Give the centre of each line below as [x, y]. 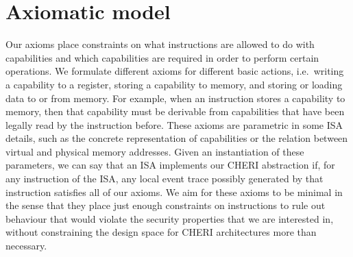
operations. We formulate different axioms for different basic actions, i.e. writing [175, 71]
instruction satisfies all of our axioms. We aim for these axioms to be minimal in [174, 192]
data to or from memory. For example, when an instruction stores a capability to [175, 98]
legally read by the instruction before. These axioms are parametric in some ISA [174, 124]
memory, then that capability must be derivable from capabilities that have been [175, 111]
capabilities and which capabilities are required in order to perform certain [162, 57]
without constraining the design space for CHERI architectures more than [161, 232]
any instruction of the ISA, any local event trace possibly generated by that [165, 179]
